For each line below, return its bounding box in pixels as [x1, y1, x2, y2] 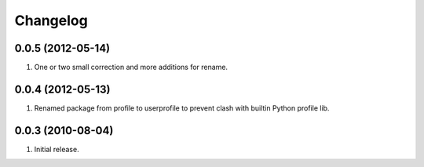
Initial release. [34, 144, 79, 154]
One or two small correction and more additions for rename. [34, 63, 228, 72]
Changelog [14, 12, 88, 29]
